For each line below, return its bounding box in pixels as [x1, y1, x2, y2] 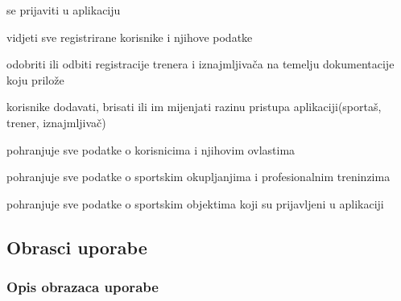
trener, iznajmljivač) [6, 113, 106, 130]
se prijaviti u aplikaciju [6, 2, 121, 18]
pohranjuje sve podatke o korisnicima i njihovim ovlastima [6, 141, 296, 158]
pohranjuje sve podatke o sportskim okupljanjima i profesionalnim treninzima [6, 168, 391, 185]
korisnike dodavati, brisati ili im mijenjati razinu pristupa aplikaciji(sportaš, [6, 98, 382, 115]
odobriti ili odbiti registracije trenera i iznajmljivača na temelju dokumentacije [6, 56, 395, 72]
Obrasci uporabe [6, 234, 147, 259]
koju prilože [6, 71, 64, 88]
